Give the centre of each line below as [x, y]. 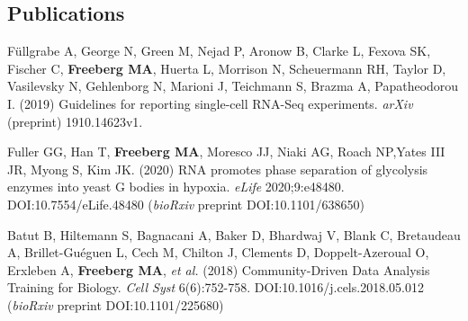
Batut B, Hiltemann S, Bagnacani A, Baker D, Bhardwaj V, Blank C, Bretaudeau [234, 234]
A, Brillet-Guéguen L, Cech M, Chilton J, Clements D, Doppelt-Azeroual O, [218, 252]
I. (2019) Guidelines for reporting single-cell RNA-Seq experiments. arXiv [210, 103]
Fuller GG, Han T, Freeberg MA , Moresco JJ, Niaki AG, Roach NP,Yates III [226, 152]
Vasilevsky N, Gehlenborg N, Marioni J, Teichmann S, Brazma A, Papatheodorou [233, 86]
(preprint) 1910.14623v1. [75, 121]
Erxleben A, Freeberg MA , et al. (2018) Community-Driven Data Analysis [219, 269]
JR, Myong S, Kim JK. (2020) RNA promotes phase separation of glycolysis [218, 169]
